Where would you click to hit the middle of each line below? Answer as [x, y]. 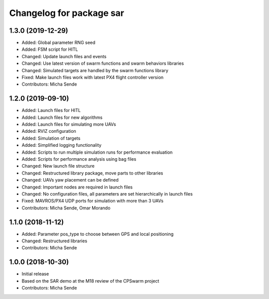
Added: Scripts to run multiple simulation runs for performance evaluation [97, 152]
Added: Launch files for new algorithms [62, 117]
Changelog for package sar [67, 13]
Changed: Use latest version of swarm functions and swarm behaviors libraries [103, 63]
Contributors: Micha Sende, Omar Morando [66, 208]
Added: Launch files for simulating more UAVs [69, 124]
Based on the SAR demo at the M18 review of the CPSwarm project [90, 281]
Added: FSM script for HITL [50, 49]
